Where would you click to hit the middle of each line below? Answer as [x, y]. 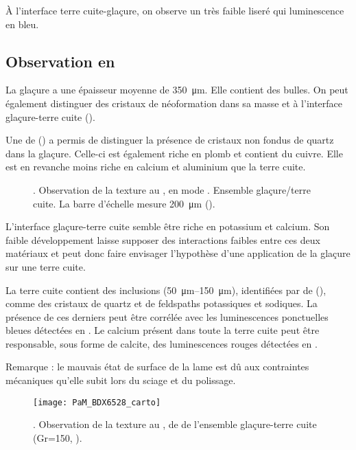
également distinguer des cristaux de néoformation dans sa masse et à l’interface [174, 103]
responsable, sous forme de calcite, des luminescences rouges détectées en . [162, 343]
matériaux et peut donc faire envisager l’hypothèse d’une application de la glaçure [178, 253]
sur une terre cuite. [46, 266]
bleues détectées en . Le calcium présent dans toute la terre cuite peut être [163, 330]
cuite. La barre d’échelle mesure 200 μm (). [124, 203]
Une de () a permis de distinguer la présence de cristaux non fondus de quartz [170, 140]
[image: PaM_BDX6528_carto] [97, 402]
